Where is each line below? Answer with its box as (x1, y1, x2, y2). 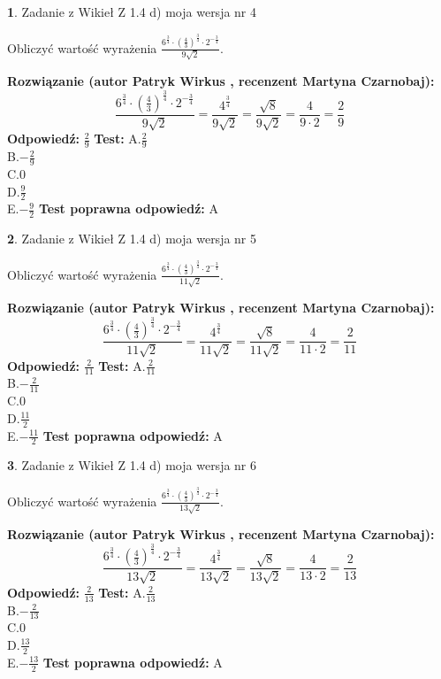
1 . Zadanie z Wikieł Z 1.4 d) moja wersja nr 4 (7, 3, 257, 20)
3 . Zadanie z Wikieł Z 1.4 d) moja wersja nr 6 (7, 456, 257, 475)
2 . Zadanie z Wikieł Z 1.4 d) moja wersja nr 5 (7, 229, 257, 248)
